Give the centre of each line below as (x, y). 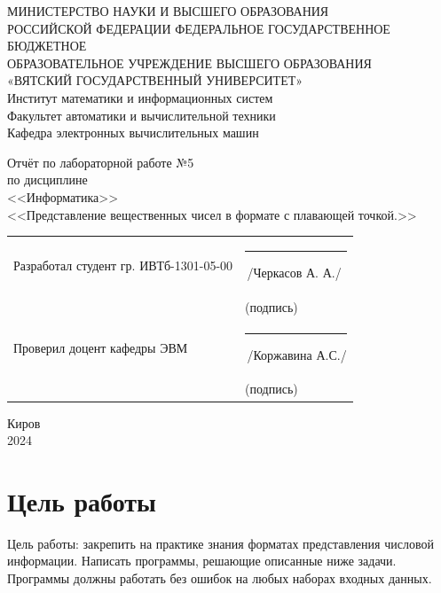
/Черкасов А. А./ (294, 272)
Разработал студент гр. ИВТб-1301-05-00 (123, 265)
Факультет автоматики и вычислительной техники (142, 115)
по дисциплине (47, 179)
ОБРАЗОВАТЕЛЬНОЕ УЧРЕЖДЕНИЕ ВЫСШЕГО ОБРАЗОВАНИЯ (189, 62)
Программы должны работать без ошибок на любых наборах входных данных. (220, 578)
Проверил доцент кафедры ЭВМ (101, 348)
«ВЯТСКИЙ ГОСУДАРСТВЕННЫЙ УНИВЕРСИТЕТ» (155, 80)
